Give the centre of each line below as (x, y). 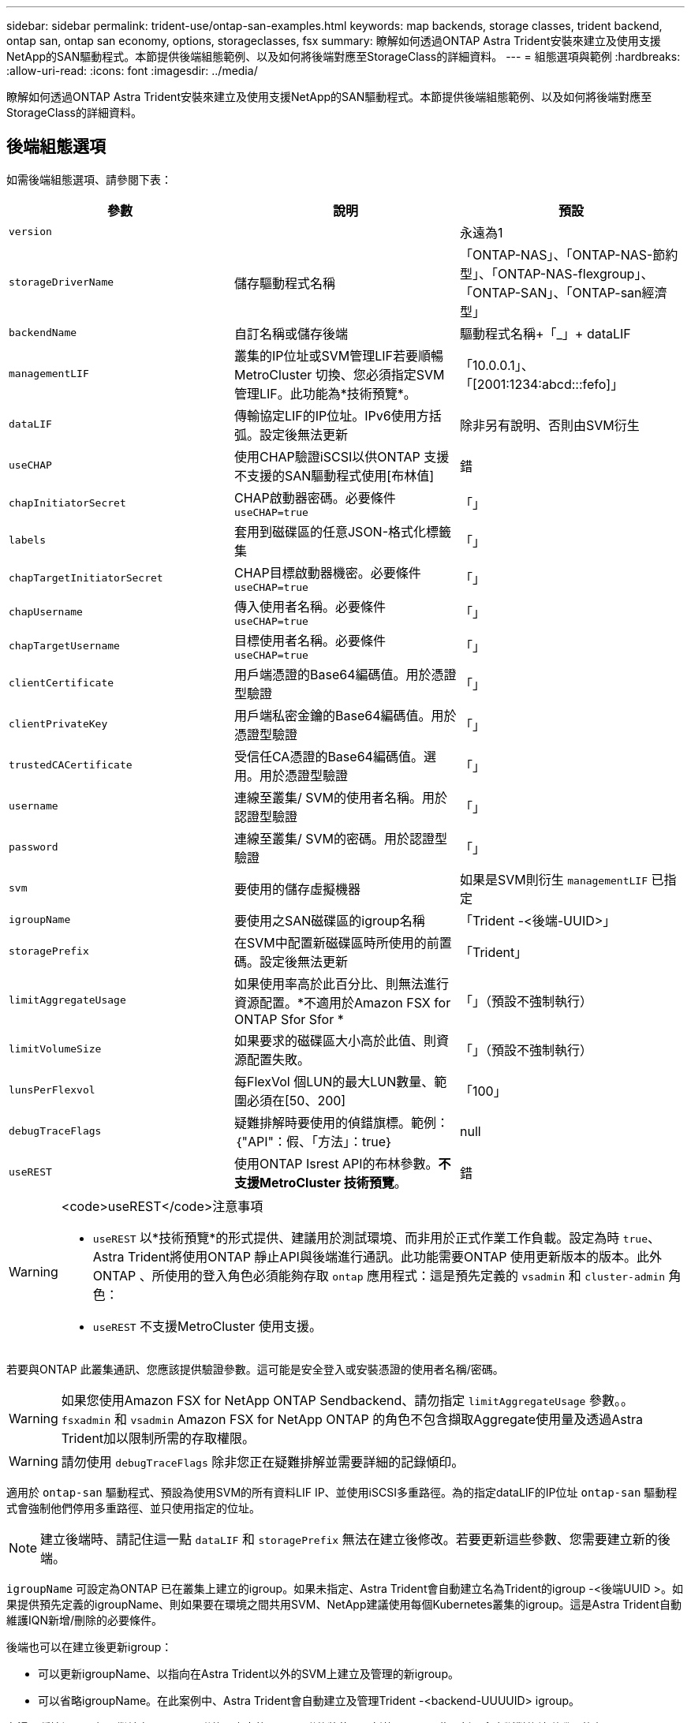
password (34, 847)
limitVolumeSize (55, 1049)
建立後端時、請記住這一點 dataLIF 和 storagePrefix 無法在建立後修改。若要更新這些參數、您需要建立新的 (349, 1539)
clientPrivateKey (58, 724)
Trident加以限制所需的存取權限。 (158, 1438)
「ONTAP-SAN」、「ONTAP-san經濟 (563, 292)
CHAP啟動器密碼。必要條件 (315, 497)
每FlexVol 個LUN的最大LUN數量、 (334, 1081)
